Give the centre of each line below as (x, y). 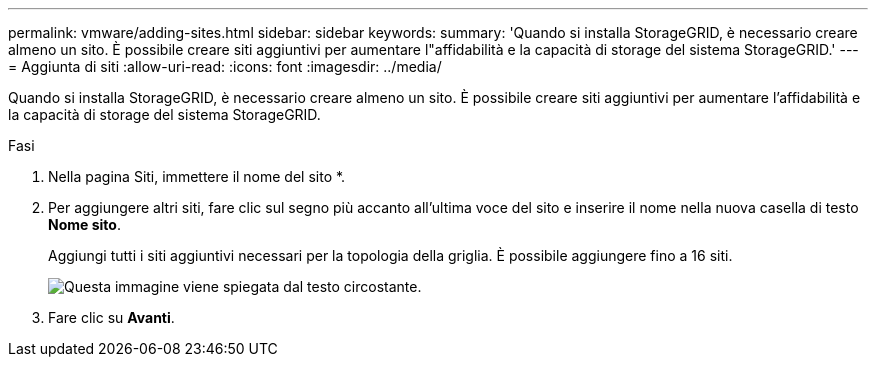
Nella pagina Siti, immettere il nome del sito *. (197, 176)
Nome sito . (84, 224)
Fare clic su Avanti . (111, 317)
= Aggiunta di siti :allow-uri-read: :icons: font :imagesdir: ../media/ (225, 66)
